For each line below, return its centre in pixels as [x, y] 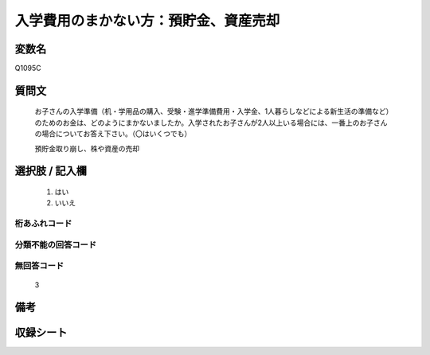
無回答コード [39, 266]
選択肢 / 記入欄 [51, 171]
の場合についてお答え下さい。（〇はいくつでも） [113, 134]
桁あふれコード [43, 224]
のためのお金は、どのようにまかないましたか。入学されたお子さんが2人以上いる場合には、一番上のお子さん [211, 123]
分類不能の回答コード [56, 244]
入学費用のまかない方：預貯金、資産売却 [147, 21]
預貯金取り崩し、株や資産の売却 [87, 148]
